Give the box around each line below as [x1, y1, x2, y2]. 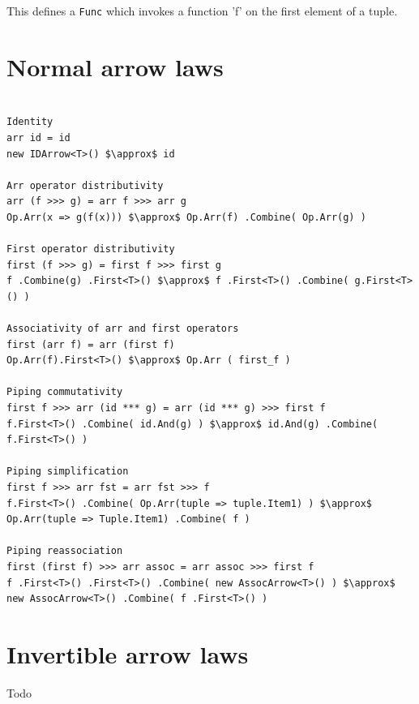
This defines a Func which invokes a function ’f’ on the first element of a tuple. [6, 2, 398, 19]
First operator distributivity [6, 243, 175, 255]
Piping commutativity [6, 386, 123, 398]
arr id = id [6, 131, 71, 144]
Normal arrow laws [6, 49, 224, 83]
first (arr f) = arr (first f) [6, 338, 175, 350]
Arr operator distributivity [6, 179, 164, 191]
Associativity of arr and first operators [6, 323, 239, 335]
